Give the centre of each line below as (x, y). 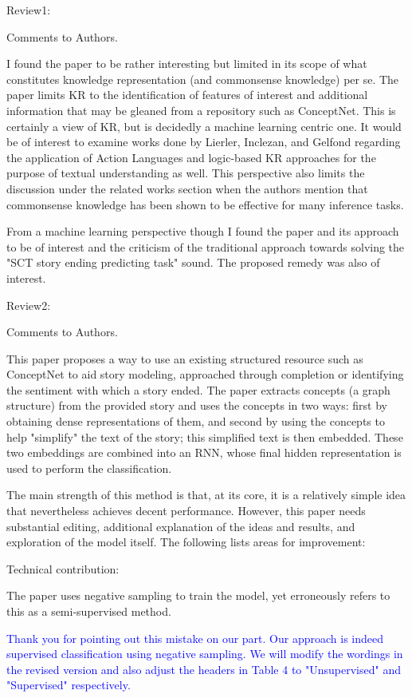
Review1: (29, 10)
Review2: (29, 305)
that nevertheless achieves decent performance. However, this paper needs (186, 511)
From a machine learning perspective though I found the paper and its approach (203, 231)
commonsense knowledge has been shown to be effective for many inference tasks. (205, 204)
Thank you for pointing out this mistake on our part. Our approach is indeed (195, 638)
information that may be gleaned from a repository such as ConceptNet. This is (201, 110)
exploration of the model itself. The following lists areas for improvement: (186, 542)
